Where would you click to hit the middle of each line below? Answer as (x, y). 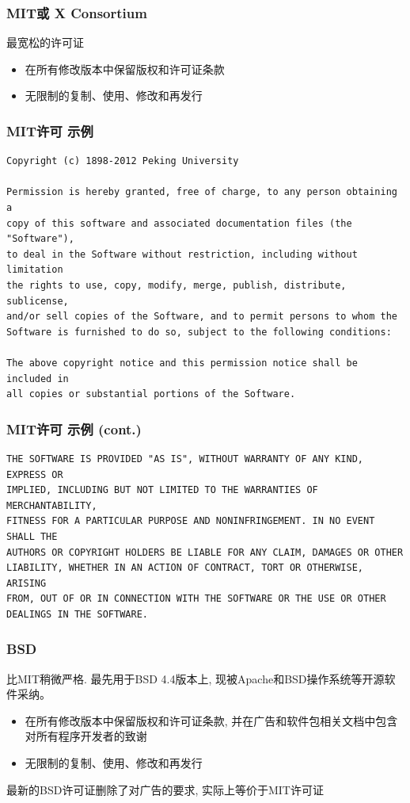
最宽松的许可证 (45, 42)
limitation (35, 270)
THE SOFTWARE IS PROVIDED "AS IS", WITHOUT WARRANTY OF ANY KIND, (185, 459)
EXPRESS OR (35, 474)
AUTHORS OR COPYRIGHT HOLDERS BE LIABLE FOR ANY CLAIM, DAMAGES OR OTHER (205, 552)
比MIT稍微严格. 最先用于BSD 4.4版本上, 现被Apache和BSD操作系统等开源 (196, 678)
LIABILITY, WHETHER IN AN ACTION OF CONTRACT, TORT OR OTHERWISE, (185, 568)
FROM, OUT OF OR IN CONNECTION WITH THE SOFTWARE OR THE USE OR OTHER (196, 599)
